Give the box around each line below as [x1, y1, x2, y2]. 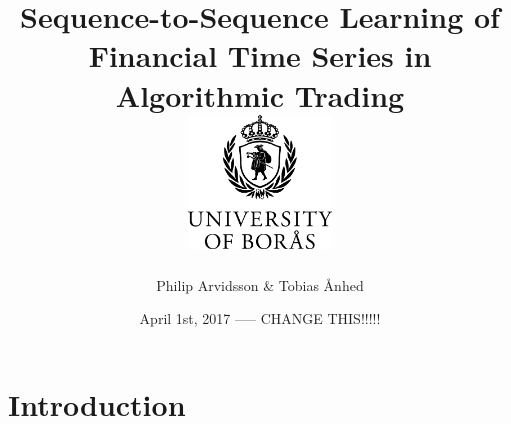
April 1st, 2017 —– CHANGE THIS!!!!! [139, 308, 381, 329]
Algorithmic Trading [115, 74, 405, 115]
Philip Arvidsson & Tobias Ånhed [156, 274, 364, 295]
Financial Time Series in [88, 35, 432, 76]
